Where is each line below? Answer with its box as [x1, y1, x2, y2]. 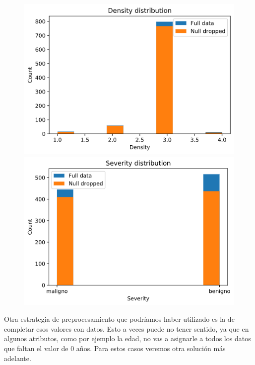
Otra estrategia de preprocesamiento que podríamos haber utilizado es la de [4, 314, 235, 324]
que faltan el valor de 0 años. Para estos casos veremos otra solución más [4, 343, 226, 354]
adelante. [4, 353, 31, 363]
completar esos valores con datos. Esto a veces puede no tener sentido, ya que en [4, 323, 249, 334]
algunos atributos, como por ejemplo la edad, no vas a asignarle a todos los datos [4, 333, 251, 344]
